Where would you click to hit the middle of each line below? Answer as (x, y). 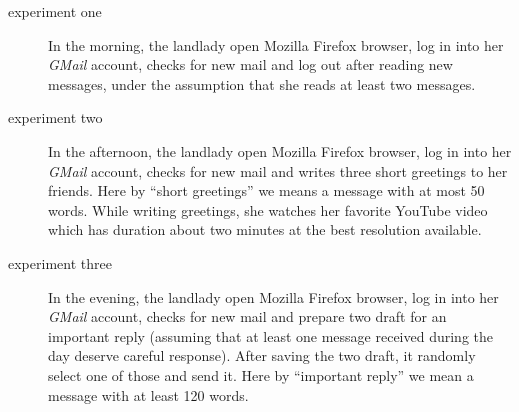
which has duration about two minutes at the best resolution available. (265, 229)
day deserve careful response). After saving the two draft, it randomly (262, 355)
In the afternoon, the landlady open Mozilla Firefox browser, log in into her (280, 150)
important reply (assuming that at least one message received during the (271, 335)
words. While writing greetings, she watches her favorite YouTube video (268, 209)
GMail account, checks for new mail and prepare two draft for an (247, 316)
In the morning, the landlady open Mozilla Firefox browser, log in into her (276, 44)
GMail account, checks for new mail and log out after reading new (250, 64)
